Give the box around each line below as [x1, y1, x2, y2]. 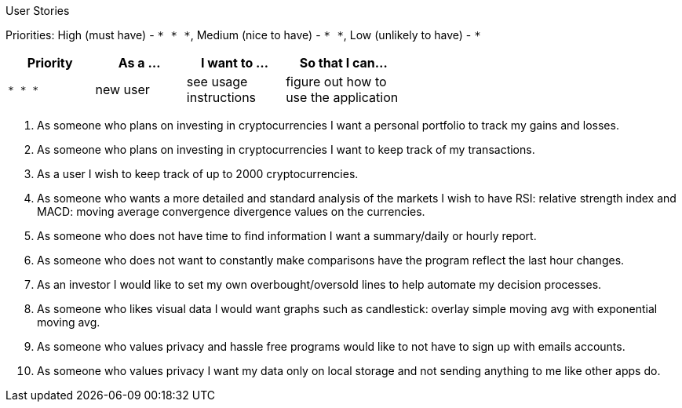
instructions [186, 89, 257, 105]
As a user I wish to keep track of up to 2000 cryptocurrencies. [37, 167, 359, 180]
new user [95, 82, 150, 97]
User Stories [5, 4, 70, 17]
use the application [286, 89, 399, 105]
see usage [186, 74, 248, 89]
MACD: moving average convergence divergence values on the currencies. [37, 205, 425, 218]
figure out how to [286, 74, 387, 89]
